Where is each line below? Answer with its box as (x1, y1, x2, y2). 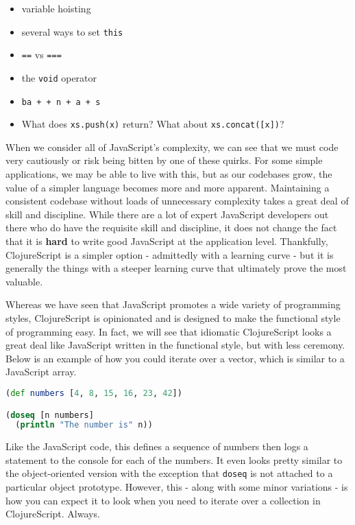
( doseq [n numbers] (5, 410, 94, 420)
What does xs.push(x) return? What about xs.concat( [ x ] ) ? (21, 117, 284, 131)
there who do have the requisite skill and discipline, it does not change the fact (5, 220, 337, 235)
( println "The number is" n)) (15, 420, 153, 430)
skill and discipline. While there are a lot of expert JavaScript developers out (5, 207, 329, 221)
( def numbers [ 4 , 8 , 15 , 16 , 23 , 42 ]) (5, 388, 182, 398)
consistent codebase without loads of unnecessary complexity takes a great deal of (5, 194, 349, 208)
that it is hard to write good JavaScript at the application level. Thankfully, (5, 234, 328, 248)
